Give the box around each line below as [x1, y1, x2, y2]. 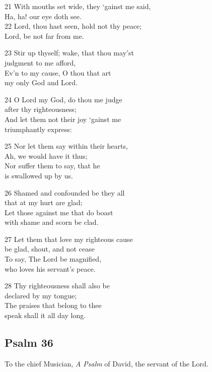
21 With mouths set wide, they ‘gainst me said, [5, 1, 151, 11]
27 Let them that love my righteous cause [5, 233, 133, 244]
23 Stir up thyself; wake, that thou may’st [5, 47, 134, 58]
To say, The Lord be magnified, [5, 254, 102, 264]
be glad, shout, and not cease [5, 243, 95, 254]
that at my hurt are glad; [5, 197, 83, 208]
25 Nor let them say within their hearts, [5, 141, 128, 151]
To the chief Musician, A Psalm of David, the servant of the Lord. [5, 358, 208, 368]
